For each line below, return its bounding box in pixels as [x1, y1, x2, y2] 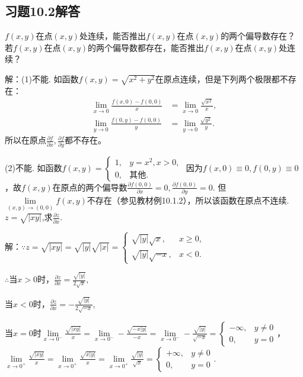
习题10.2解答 [5, 2, 80, 20]
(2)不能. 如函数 [5, 161, 62, 173]
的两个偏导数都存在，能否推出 [88, 41, 205, 53]
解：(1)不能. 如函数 [5, 72, 79, 85]
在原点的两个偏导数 [52, 181, 127, 193]
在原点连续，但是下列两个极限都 [155, 72, 280, 85]
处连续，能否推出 [79, 30, 146, 42]
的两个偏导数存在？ [221, 30, 296, 42]
